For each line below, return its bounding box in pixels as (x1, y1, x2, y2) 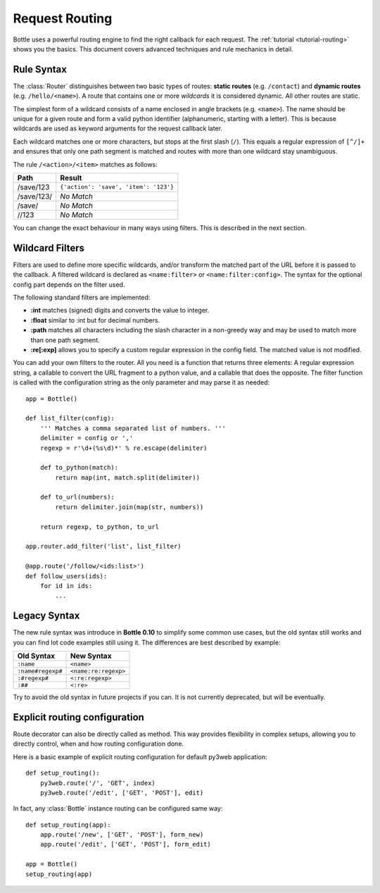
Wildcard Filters (13, 242, 84, 254)
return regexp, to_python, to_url (39, 523, 160, 531)
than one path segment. (30, 335, 100, 344)
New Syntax (70, 651, 112, 661)
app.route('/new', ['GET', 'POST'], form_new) (39, 831, 204, 839)
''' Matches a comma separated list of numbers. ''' (39, 424, 227, 432)
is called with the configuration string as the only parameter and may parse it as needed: (13, 378, 270, 387)
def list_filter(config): (25, 414, 115, 423)
